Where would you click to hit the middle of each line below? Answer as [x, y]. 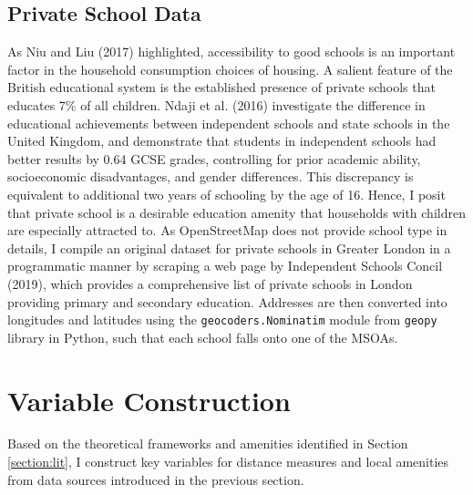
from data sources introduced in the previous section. [156, 479]
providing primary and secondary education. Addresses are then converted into [227, 301]
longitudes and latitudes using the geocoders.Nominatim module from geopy [222, 320]
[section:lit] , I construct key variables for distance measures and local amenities [228, 462]
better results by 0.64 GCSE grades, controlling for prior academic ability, [214, 158]
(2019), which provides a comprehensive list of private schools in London [210, 283]
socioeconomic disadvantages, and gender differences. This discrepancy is [211, 176]
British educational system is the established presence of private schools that [221, 87]
